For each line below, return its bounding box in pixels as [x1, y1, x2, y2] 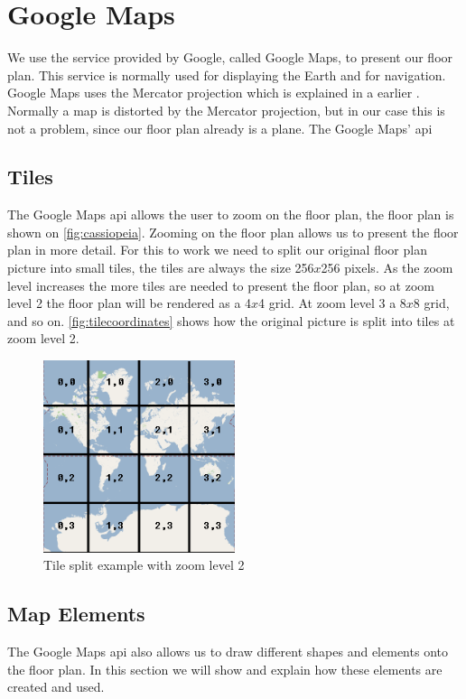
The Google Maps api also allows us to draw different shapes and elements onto [7, 642, 448, 661]
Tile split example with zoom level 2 [43, 555, 245, 574]
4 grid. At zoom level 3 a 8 [258, 294, 406, 312]
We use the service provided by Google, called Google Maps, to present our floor [7, 48, 453, 67]
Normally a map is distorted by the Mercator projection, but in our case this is [7, 100, 445, 119]
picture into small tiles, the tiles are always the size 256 [7, 258, 314, 277]
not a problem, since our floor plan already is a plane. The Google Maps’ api [7, 118, 433, 137]
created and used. [7, 677, 105, 696]
